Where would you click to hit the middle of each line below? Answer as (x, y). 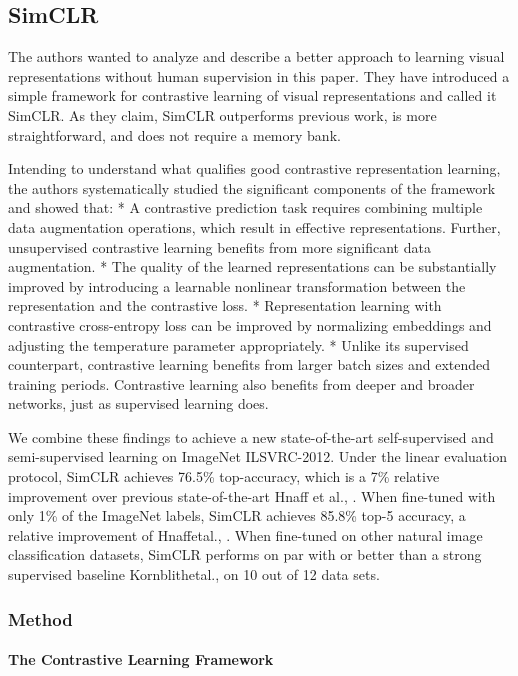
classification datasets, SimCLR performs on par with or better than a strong (245, 554)
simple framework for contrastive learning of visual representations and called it (252, 95)
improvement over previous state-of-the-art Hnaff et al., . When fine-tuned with (252, 495)
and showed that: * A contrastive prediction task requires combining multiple (245, 207)
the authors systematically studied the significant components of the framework (252, 187)
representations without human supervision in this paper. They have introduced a (259, 75)
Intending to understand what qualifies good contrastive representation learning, (254, 168)
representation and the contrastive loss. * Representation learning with (225, 305)
